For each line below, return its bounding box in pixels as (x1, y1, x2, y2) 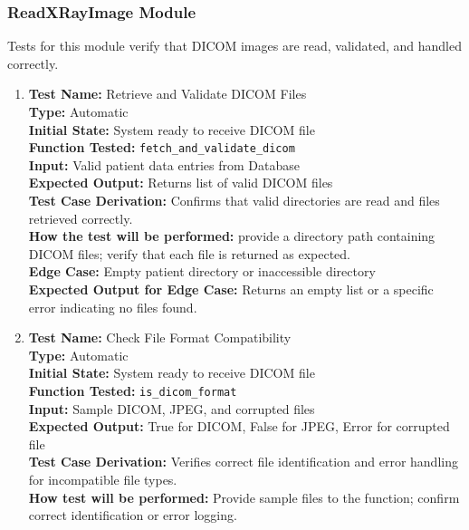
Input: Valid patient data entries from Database (28, 155, 301, 174)
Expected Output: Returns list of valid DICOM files (28, 173, 333, 192)
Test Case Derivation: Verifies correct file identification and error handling (28, 452, 458, 471)
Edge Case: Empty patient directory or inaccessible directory (28, 262, 376, 281)
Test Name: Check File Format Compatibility (28, 328, 292, 347)
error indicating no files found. (28, 297, 197, 316)
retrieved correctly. (28, 208, 133, 227)
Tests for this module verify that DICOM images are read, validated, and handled (7, 36, 462, 55)
